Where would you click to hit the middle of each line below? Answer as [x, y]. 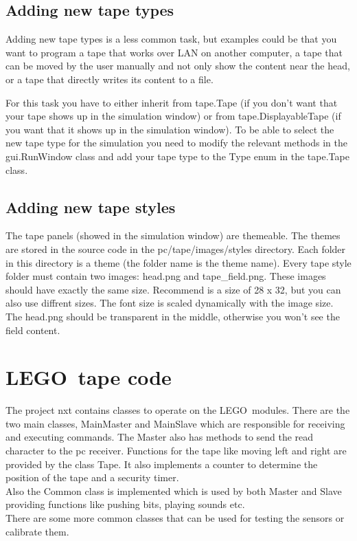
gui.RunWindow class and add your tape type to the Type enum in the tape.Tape [177, 156]
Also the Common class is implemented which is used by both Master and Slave [174, 490]
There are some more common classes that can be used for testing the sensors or [175, 517]
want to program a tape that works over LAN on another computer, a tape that [174, 52]
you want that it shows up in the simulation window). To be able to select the [170, 129]
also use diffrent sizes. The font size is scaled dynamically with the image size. [170, 303]
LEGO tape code [89, 377]
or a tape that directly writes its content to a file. [110, 79]
